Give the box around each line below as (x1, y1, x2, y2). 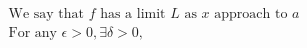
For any (8, 26, 57, 41)
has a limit (100, 7, 166, 22)
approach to (214, 7, 288, 22)
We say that (8, 7, 84, 22)
